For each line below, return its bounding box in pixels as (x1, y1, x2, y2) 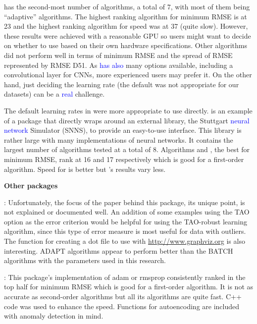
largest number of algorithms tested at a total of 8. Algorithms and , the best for (4, 144, 250, 155)
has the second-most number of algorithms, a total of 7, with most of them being (4, 1, 250, 11)
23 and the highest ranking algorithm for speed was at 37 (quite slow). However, (4, 21, 248, 31)
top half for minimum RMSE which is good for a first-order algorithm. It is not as (4, 281, 254, 292)
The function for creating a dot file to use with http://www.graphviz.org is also (4, 236, 245, 246)
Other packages (4, 180, 58, 191)
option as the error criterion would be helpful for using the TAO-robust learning (4, 216, 247, 226)
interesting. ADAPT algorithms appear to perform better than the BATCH (4, 245, 233, 256)
